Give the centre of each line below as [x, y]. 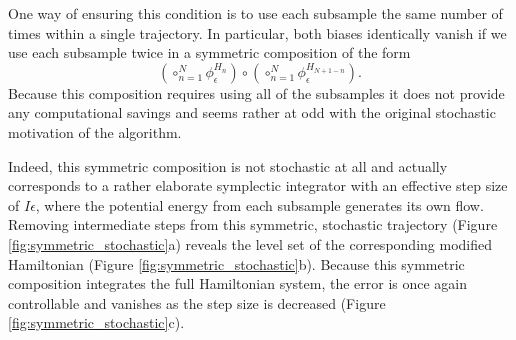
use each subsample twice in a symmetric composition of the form [209, 52]
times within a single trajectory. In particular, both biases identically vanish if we [257, 32]
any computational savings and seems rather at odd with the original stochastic [252, 112]
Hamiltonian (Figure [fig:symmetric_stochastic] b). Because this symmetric [236, 263]
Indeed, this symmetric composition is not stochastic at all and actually [228, 165]
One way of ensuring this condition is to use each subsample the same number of [255, 13]
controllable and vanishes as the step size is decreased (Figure [197, 302]
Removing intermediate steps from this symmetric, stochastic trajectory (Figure [253, 224]
